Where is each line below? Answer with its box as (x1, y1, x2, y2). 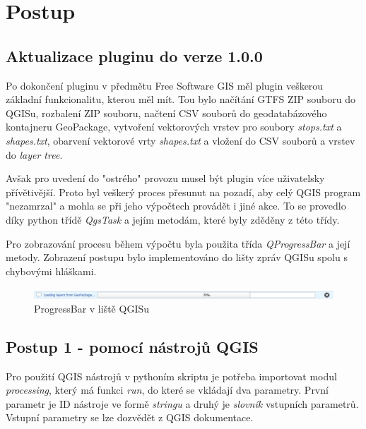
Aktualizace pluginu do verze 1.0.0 (6, 44, 263, 66)
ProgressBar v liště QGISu (34, 301, 150, 315)
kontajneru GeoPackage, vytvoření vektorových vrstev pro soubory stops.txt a (6, 119, 342, 134)
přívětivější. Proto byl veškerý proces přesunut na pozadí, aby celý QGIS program (6, 184, 361, 199)
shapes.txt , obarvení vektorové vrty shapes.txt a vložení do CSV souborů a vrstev (6, 133, 355, 147)
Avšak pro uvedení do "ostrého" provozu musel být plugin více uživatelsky (6, 171, 325, 186)
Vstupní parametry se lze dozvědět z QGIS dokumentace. (6, 410, 254, 425)
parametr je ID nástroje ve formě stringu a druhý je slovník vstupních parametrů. (6, 396, 359, 411)
